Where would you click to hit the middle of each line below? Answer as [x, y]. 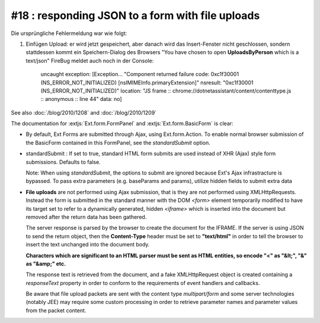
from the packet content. [56, 310]
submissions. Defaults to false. [63, 162]
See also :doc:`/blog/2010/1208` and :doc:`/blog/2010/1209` [84, 112]
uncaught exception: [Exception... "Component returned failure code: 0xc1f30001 [140, 74]
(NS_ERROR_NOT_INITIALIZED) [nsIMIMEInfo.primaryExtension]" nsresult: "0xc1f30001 [147, 83]
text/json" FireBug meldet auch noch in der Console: [90, 61]
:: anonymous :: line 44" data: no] [81, 99]
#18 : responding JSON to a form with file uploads [135, 15]
